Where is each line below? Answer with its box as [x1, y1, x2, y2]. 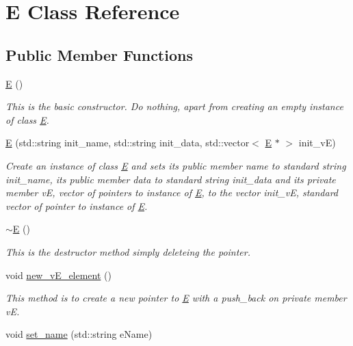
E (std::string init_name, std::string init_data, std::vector [5, 135, 250, 150]
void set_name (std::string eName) [5, 327, 153, 341]
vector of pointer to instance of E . [5, 198, 148, 213]
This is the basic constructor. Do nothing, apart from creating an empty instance [5, 99, 343, 114]
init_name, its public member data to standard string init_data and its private [5, 172, 336, 186]
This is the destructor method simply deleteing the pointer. [5, 244, 251, 258]
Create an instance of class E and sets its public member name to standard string [5, 158, 346, 172]
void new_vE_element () [5, 267, 112, 282]
